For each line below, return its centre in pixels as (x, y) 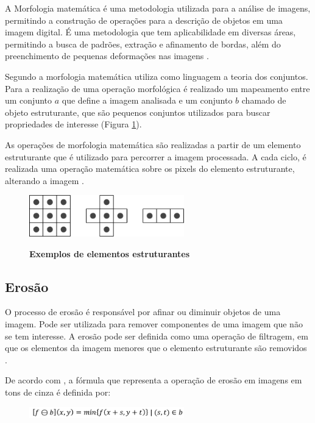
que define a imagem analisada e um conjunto (147, 100)
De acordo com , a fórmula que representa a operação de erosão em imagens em (154, 380)
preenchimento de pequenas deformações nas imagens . (107, 56)
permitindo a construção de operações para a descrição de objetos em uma (144, 20)
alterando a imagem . (44, 180)
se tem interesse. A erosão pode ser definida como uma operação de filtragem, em (157, 336)
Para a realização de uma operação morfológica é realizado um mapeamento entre (157, 88)
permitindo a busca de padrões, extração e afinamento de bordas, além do (143, 44)
